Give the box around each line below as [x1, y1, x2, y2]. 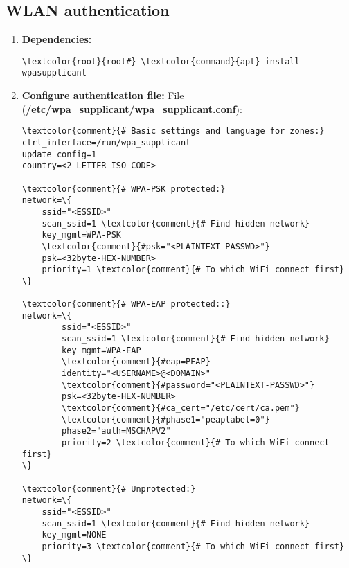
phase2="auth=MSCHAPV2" [62, 426, 171, 436]
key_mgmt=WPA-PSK [42, 230, 121, 240]
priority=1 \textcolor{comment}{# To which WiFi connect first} [42, 265, 345, 275]
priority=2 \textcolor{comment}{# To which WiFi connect [62, 438, 330, 448]
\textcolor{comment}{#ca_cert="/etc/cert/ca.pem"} [62, 403, 300, 414]
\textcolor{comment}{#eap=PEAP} [62, 357, 211, 367]
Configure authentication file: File [21, 88, 184, 103]
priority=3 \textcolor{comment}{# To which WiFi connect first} [42, 541, 345, 551]
